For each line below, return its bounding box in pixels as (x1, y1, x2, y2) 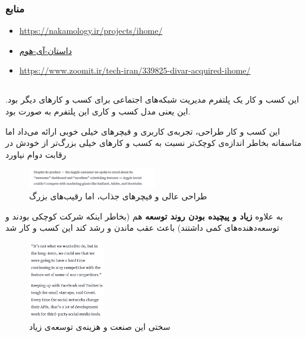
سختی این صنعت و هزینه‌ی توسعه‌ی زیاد (29, 320, 171, 332)
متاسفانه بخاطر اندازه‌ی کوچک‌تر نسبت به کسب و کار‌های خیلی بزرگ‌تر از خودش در (5, 136, 302, 149)
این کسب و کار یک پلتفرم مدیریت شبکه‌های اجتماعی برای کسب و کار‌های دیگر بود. (5, 93, 299, 106)
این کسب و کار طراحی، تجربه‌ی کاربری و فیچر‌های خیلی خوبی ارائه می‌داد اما (5, 125, 280, 137)
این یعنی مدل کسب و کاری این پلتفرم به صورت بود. (5, 104, 191, 117)
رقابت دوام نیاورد (5, 148, 67, 160)
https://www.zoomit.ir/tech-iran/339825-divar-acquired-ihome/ (19, 64, 251, 77)
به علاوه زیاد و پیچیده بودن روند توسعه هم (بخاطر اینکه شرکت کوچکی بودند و (5, 209, 283, 222)
